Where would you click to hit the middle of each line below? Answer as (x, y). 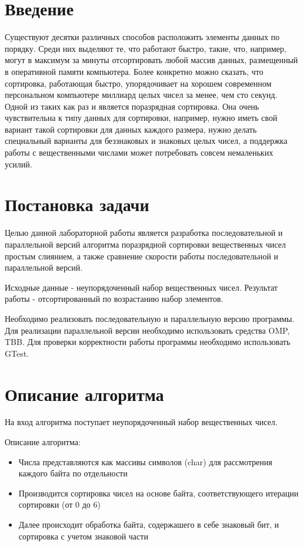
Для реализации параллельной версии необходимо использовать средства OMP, (147, 330)
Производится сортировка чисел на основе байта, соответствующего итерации (159, 493)
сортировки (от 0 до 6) (59, 504)
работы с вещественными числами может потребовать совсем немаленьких (139, 152)
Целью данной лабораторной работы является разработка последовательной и (144, 233)
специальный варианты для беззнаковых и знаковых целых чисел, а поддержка (146, 141)
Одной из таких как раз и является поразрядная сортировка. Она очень (132, 106)
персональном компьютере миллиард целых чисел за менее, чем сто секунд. (141, 95)
